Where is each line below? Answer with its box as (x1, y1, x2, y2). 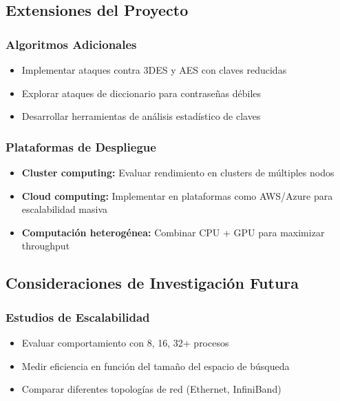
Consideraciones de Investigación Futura (6, 272, 299, 294)
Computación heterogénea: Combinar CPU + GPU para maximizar (21, 225, 325, 239)
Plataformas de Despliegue (6, 138, 156, 155)
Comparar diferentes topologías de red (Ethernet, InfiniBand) (21, 382, 281, 396)
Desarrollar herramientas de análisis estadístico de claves (21, 109, 261, 123)
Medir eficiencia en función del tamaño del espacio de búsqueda (21, 358, 290, 373)
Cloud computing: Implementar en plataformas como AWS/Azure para (21, 188, 333, 203)
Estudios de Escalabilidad (6, 308, 150, 325)
